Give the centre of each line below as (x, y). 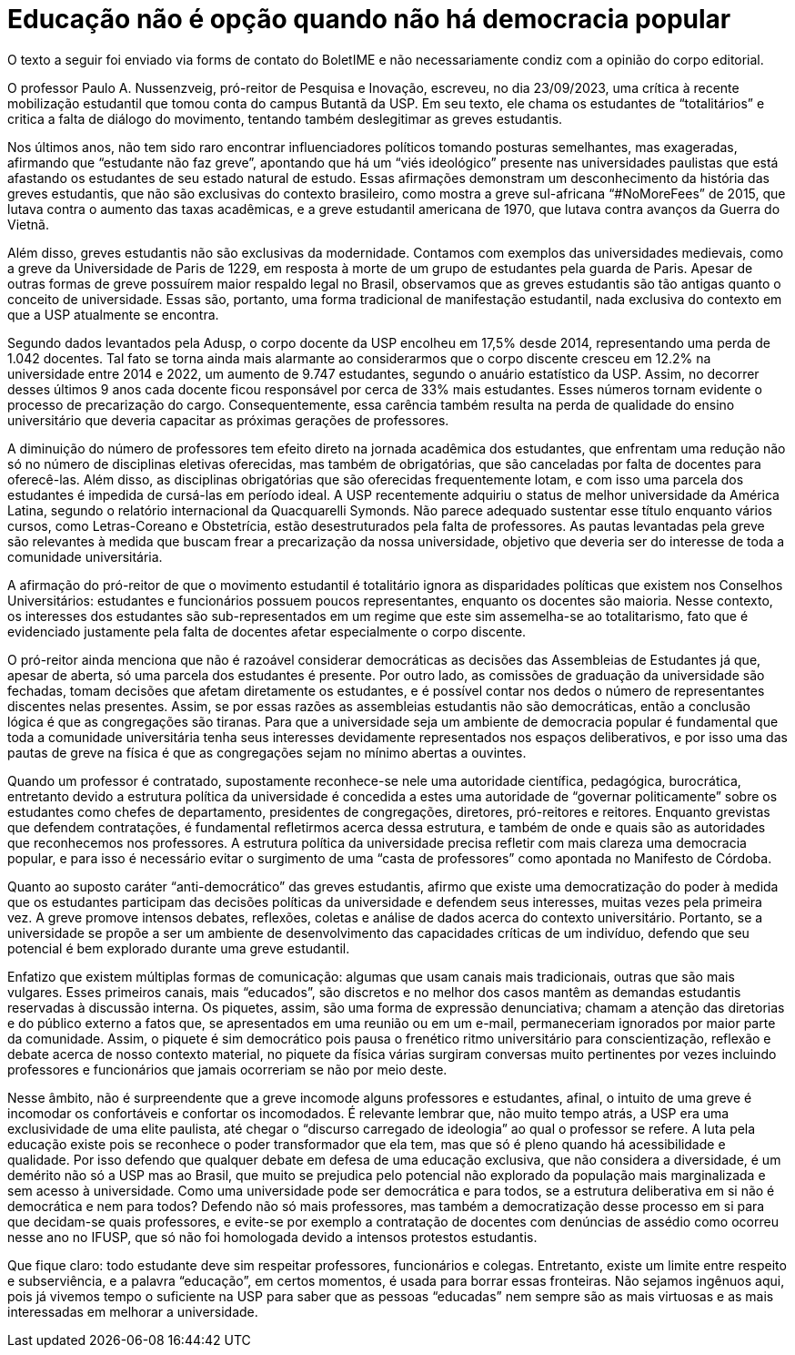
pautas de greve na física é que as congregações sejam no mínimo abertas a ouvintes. (267, 752)
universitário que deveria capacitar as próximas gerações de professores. (228, 420)
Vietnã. (28, 224)
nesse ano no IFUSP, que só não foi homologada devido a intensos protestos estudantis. (272, 1237)
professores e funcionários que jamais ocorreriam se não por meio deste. (227, 1069)
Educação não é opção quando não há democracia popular (369, 19)
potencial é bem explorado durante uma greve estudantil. (179, 948)
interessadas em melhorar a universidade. (133, 1311)
